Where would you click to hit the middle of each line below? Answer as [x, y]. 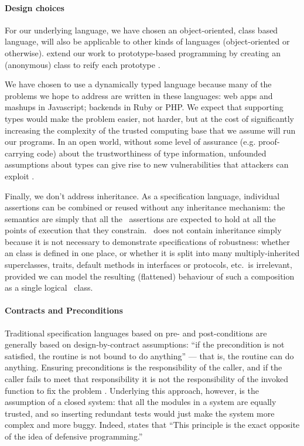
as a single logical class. [49, 287]
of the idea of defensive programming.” [74, 436]
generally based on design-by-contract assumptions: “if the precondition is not [145, 344]
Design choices [35, 7]
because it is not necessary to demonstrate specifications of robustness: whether [147, 241]
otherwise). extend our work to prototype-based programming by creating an [143, 52]
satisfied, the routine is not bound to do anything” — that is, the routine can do [149, 355]
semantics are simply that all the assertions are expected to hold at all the [140, 218]
